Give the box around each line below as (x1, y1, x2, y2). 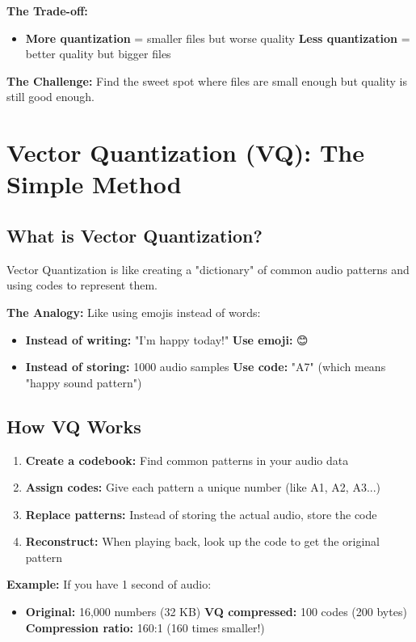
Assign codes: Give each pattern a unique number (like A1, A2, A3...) (25, 479, 381, 496)
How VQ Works (6, 413, 141, 438)
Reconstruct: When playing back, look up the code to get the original (25, 533, 380, 550)
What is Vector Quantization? (6, 222, 263, 247)
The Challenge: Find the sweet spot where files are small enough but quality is (6, 72, 407, 89)
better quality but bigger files (25, 45, 171, 62)
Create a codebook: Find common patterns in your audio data (25, 451, 349, 468)
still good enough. (6, 88, 95, 105)
